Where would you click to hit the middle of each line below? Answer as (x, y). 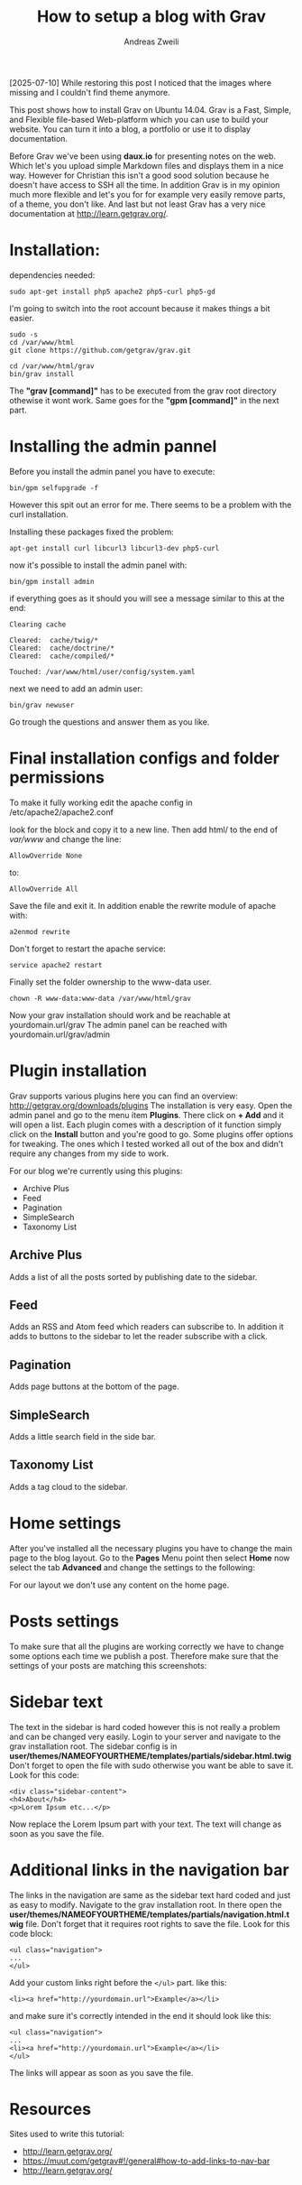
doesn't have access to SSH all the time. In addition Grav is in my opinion (145, 185)
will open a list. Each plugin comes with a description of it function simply (146, 1125)
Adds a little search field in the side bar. (82, 1436)
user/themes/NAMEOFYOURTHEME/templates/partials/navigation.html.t (150, 1914)
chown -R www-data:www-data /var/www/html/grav (101, 998)
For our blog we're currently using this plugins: (96, 1171)
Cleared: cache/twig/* (54, 640)
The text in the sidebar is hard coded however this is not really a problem (145, 1727)
